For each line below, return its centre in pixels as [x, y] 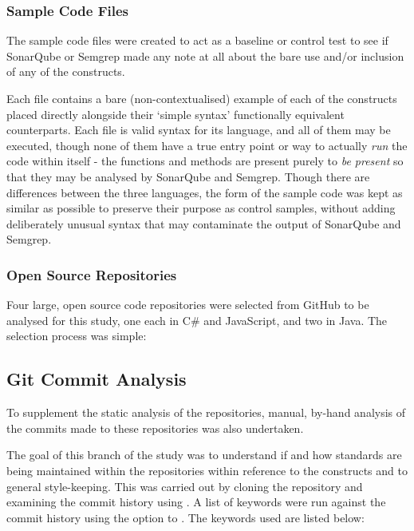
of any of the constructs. [66, 71]
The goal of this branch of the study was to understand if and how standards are [204, 455]
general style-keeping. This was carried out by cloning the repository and [185, 486]
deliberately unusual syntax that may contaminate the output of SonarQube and [204, 223]
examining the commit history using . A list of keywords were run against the [196, 502]
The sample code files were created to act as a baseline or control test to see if [197, 40]
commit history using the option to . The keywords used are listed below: [185, 517]
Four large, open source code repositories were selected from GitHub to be [188, 305]
